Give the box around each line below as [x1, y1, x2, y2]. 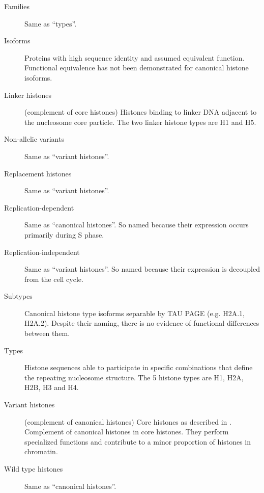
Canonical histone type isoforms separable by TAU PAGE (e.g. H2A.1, [24, 307, 245, 318]
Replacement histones [4, 168, 72, 178]
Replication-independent [4, 246, 80, 257]
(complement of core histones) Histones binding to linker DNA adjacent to [24, 107, 257, 117]
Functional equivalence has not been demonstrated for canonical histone [24, 62, 249, 73]
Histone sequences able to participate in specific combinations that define [24, 362, 253, 373]
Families [4, 1, 30, 11]
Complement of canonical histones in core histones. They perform [24, 426, 229, 437]
